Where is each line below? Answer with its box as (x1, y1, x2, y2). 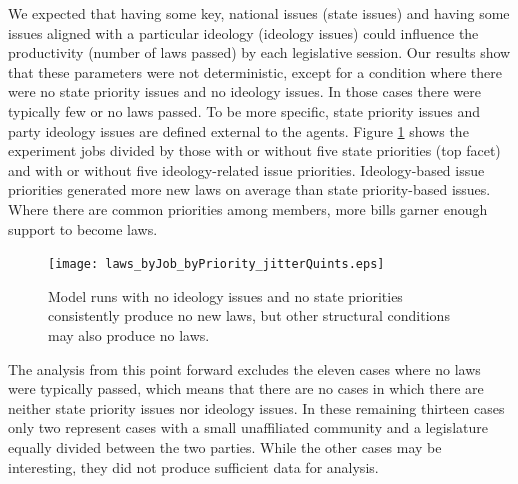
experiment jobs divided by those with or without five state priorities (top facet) (8, 140, 501, 161)
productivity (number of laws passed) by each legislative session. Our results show (8, 42, 511, 63)
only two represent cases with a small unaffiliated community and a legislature (8, 417, 488, 438)
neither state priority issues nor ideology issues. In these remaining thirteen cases (8, 397, 505, 418)
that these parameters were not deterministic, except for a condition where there (8, 61, 502, 82)
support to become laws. (8, 218, 158, 239)
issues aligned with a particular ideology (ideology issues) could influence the (8, 22, 479, 43)
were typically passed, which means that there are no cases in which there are (8, 378, 484, 399)
